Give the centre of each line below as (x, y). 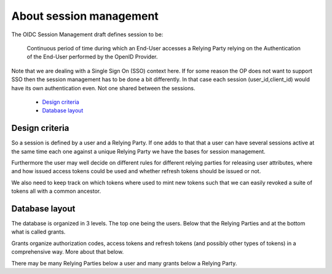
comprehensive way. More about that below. (68, 252)
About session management (85, 16)
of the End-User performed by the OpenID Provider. (92, 57)
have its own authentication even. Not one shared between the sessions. (103, 88)
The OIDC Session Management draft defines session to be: (87, 34)
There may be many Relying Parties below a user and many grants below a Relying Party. (124, 263)
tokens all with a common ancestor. (56, 191)
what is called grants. (38, 232)
